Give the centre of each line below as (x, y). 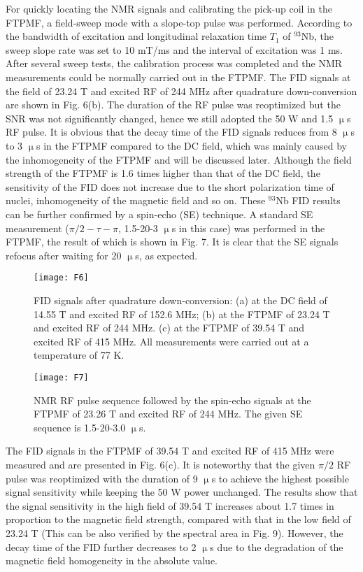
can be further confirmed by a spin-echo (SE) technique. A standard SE (159, 214)
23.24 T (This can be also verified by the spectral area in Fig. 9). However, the (175, 532)
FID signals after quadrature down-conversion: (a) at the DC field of (180, 300)
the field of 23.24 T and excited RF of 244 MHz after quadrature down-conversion (181, 91)
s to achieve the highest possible (280, 478)
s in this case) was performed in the (248, 228)
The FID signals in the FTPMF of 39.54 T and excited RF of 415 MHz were (170, 451)
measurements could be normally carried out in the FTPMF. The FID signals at (178, 77)
